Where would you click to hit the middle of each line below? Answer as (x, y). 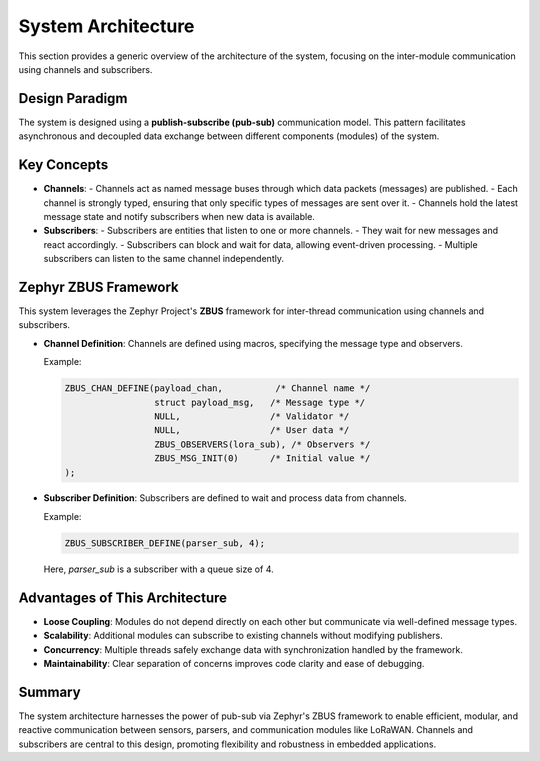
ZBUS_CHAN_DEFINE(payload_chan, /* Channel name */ (217, 388)
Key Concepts (63, 165)
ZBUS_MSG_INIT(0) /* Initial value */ (262, 458)
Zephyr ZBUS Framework (98, 286)
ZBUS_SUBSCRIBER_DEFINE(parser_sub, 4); (164, 543)
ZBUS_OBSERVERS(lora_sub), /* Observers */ (262, 444)
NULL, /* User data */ (251, 430)
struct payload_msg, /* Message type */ (259, 402)
